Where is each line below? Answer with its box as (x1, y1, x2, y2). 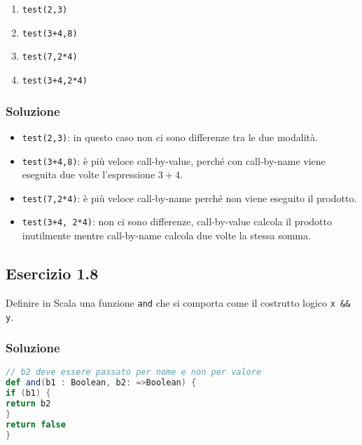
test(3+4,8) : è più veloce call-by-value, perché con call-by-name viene (22, 153, 326, 168)
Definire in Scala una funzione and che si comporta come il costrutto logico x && (6, 295, 351, 310)
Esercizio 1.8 (6, 263, 99, 284)
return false (6, 419, 66, 430)
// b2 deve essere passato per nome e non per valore (6, 367, 262, 378)
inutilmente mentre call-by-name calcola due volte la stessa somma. (22, 228, 311, 243)
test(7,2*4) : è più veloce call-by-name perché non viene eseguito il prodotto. (22, 190, 357, 205)
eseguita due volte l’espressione (22, 167, 155, 182)
